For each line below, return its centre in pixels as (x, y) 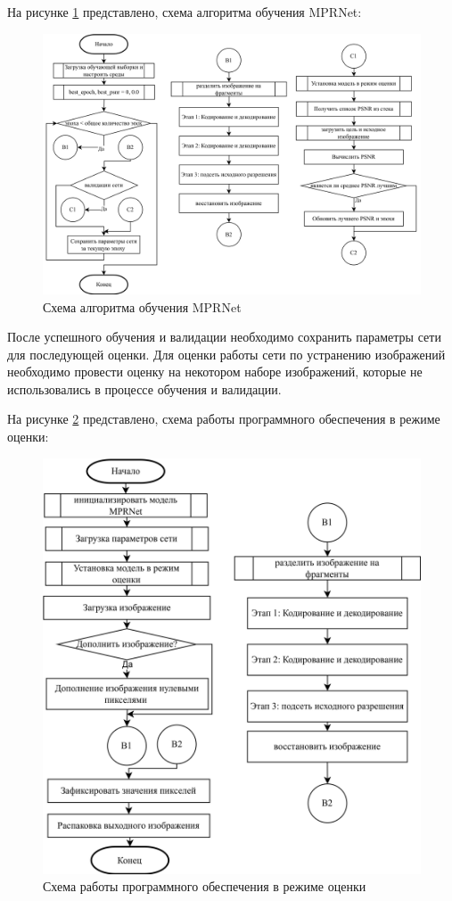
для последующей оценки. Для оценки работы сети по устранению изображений (226, 354)
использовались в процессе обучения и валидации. (144, 389)
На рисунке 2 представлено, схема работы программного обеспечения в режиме (224, 419)
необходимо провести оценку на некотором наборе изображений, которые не (215, 372)
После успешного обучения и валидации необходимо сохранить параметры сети (224, 337)
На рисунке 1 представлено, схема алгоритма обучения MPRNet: (185, 12)
